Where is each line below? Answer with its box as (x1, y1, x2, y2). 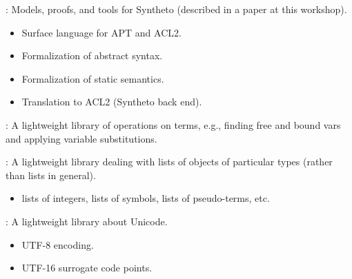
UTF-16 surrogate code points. (21, 260, 153, 275)
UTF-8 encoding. (21, 237, 94, 251)
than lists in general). (6, 167, 96, 182)
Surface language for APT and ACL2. (21, 25, 182, 39)
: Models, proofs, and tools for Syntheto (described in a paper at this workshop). (6, 2, 347, 16)
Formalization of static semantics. (21, 71, 164, 85)
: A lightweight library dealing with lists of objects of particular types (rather (6, 154, 333, 169)
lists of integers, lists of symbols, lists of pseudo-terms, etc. (21, 191, 270, 205)
